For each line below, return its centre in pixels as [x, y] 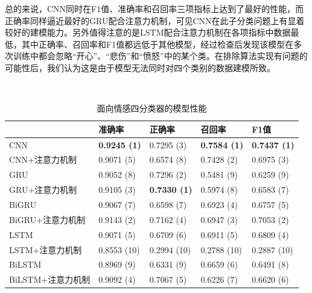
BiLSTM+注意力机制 [50, 279]
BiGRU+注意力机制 [47, 219]
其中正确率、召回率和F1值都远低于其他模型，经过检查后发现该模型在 [158, 44]
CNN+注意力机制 [43, 159]
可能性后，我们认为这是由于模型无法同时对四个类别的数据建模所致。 [140, 67]
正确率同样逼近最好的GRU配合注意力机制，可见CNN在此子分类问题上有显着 [155, 20]
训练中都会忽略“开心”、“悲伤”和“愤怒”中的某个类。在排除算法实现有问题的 [160, 56]
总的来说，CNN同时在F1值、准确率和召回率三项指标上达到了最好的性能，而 [154, 8]
